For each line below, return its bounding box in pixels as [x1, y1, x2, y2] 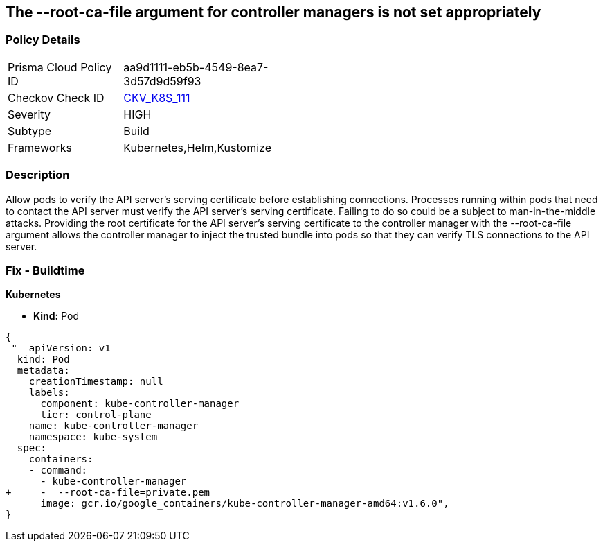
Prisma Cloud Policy [8, 60, 112, 74]
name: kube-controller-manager [28, 420, 199, 432]
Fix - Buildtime [6, 263, 85, 277]
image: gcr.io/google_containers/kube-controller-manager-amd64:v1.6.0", [40, 498, 449, 510]
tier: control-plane [40, 409, 152, 421]
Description [6, 168, 70, 182]
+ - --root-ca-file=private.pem [6, 487, 210, 498]
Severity [8, 107, 51, 121]
